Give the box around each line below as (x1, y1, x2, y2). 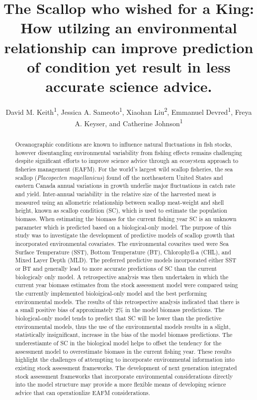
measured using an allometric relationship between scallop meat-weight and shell (15, 198, 224, 206)
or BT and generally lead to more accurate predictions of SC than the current (15, 264, 217, 273)
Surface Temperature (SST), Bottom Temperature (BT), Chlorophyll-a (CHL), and (15, 247, 231, 256)
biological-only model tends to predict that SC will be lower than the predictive (15, 314, 222, 322)
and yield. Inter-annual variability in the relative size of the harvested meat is (15, 190, 216, 198)
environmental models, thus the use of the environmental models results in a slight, (15, 322, 231, 330)
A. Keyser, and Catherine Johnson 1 (75, 117, 183, 128)
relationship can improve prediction (4, 37, 254, 57)
